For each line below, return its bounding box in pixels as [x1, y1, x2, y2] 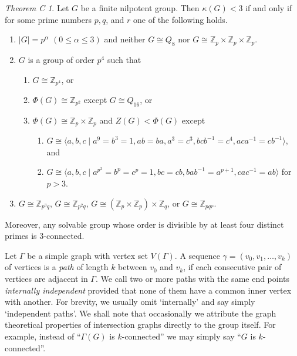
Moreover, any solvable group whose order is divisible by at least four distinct [5, 218, 284, 230]
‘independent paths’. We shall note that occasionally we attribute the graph [5, 307, 276, 319]
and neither [104, 33, 146, 45]
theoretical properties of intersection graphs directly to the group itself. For [5, 318, 276, 331]
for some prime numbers [5, 13, 92, 25]
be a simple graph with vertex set [27, 249, 148, 261]
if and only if [245, 2, 292, 14]
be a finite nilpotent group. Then [80, 2, 200, 14]
